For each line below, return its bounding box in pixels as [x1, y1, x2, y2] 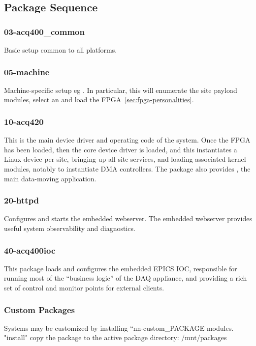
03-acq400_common [4, 25, 85, 37]
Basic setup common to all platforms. [4, 45, 117, 55]
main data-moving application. [4, 173, 96, 183]
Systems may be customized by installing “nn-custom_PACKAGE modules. [4, 322, 234, 333]
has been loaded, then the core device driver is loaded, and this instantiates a [4, 144, 237, 154]
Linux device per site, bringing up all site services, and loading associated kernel [4, 154, 246, 164]
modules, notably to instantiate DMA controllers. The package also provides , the [4, 164, 251, 173]
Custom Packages [4, 303, 75, 316]
